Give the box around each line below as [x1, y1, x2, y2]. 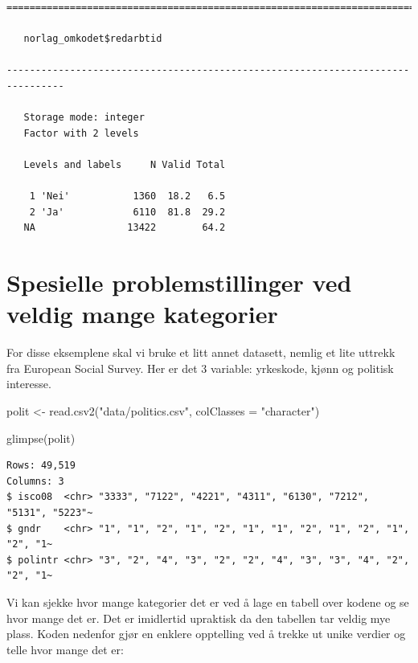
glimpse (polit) [6, 429, 76, 446]
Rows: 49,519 [6, 460, 76, 472]
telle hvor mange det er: [6, 640, 124, 657]
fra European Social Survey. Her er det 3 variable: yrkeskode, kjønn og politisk [6, 359, 394, 376]
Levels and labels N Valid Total [23, 158, 226, 170]
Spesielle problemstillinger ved [6, 266, 352, 299]
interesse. [6, 375, 51, 392]
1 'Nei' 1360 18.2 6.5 [29, 190, 226, 203]
